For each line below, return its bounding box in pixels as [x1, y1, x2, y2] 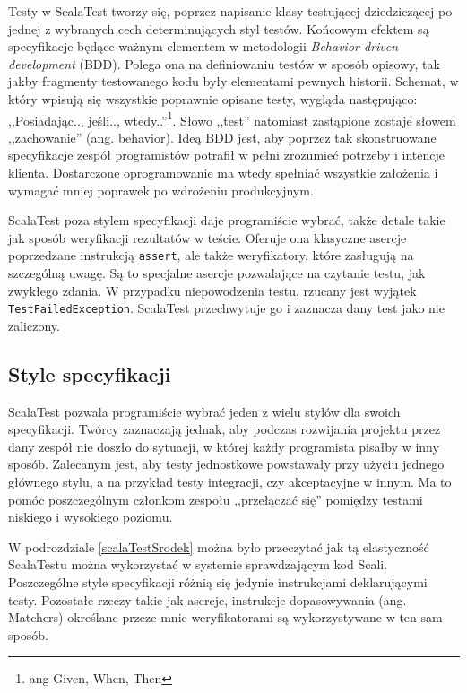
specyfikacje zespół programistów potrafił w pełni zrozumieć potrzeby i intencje [8, 145, 445, 164]
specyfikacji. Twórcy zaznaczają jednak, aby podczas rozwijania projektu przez [8, 420, 441, 438]
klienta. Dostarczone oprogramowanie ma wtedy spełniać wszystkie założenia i [8, 163, 438, 181]
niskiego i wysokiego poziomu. [8, 507, 173, 526]
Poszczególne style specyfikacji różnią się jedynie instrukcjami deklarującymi [8, 573, 428, 592]
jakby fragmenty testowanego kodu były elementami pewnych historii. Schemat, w [8, 72, 459, 91]
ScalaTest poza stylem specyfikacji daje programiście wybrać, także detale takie [8, 211, 445, 230]
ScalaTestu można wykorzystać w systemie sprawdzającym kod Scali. [8, 555, 388, 574]
